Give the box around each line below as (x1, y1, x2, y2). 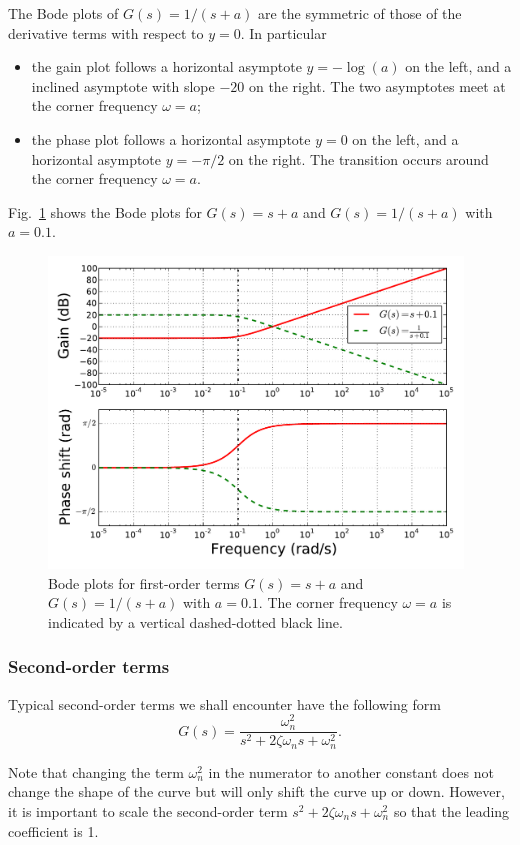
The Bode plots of (8, 3, 119, 23)
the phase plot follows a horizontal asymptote (31, 128, 311, 149)
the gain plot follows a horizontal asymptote (31, 56, 302, 77)
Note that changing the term (8, 761, 184, 782)
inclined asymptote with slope (31, 75, 215, 96)
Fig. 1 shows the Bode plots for (8, 201, 202, 222)
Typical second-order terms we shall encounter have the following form (8, 693, 441, 714)
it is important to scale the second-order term (8, 800, 288, 821)
